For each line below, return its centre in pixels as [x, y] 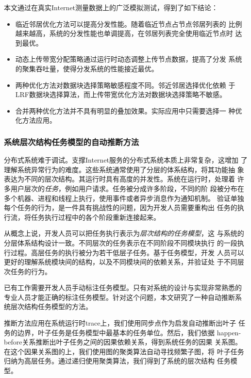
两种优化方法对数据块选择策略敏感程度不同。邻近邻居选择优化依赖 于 [125, 85]
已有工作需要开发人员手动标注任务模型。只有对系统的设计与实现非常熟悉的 [123, 288]
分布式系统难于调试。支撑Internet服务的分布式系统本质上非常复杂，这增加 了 [126, 160]
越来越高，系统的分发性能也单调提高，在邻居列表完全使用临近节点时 [124, 33]
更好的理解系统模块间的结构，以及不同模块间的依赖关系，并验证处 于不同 [121, 262]
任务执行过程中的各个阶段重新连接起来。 [95, 217]
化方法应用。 [36, 120]
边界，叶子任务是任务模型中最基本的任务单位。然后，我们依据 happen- [129, 332]
